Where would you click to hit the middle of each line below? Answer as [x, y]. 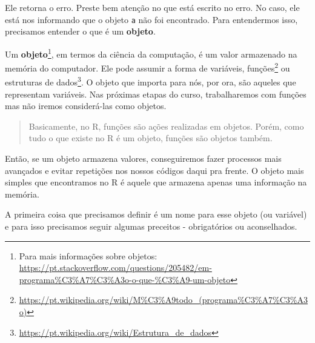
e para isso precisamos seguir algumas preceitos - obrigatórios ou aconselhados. [151, 226]
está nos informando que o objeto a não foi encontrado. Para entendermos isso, [151, 19]
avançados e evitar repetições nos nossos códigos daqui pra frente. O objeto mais [154, 170]
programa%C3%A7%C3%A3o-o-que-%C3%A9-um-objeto [125, 279]
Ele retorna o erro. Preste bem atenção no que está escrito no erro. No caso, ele [152, 7]
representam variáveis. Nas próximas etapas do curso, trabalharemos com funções [156, 94]
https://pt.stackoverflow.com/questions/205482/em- [115, 268]
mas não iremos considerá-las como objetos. [86, 106]
